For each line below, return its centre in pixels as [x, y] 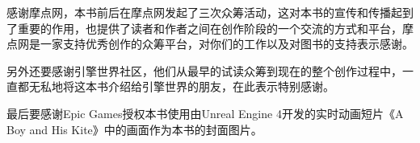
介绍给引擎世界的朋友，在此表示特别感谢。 [221, 86]
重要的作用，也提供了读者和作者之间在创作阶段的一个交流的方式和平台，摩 [215, 28]
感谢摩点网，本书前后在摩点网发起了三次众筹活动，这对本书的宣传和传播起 [204, 12]
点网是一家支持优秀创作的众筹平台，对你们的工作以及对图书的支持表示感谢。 [210, 44]
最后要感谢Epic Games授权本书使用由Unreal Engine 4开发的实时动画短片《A [205, 113]
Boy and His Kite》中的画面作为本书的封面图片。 [134, 129]
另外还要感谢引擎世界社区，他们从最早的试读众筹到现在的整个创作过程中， [204, 70]
